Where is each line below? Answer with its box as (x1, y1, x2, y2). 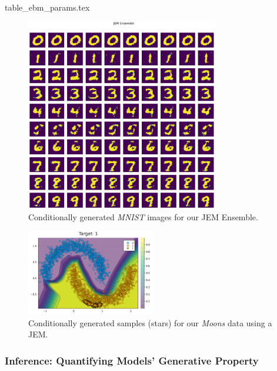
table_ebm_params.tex (5, 1, 90, 13)
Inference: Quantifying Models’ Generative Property (5, 353, 259, 367)
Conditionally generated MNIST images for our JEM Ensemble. (28, 211, 258, 223)
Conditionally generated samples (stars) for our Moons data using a (28, 316, 272, 329)
